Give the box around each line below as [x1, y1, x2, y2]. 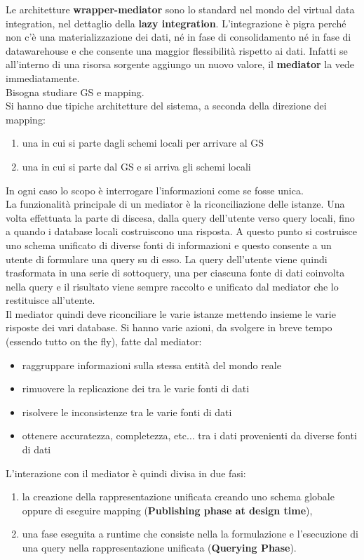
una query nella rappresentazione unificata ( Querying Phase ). [22, 540, 297, 554]
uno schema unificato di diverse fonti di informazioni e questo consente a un [6, 237, 332, 252]
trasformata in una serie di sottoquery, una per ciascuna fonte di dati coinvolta [6, 265, 345, 280]
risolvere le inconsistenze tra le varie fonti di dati [22, 404, 232, 419]
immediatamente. [6, 70, 80, 85]
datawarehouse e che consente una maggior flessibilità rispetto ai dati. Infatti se [6, 43, 348, 58]
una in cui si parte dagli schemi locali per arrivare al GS [22, 135, 264, 150]
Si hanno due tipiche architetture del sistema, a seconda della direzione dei [6, 98, 327, 113]
